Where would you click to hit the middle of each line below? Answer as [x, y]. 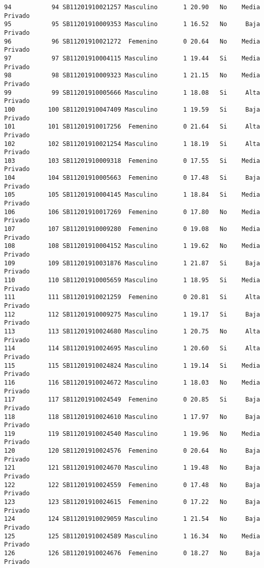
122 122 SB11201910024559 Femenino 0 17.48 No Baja [132, 485]
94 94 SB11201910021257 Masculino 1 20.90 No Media [132, 7]
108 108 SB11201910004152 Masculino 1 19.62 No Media [132, 246]
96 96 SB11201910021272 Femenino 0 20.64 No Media [132, 41]
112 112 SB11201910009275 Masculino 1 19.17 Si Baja [132, 314]
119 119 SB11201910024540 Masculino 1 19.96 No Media [132, 434]
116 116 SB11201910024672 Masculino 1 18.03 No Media [132, 382]
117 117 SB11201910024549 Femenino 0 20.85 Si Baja [132, 400]
